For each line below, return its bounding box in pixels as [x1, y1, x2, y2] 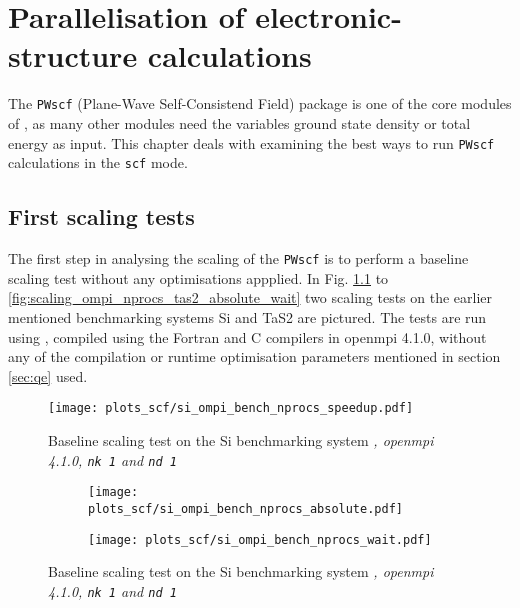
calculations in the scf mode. [8, 152, 188, 173]
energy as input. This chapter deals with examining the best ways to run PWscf [8, 132, 495, 153]
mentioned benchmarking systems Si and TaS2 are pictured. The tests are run [8, 306, 487, 327]
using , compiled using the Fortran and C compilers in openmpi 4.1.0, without [8, 326, 487, 347]
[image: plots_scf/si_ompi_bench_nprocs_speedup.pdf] [48, 401, 414, 416]
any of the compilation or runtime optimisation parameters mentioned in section [8, 346, 501, 367]
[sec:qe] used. [8, 365, 88, 386]
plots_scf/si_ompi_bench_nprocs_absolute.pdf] [88, 501, 403, 516]
